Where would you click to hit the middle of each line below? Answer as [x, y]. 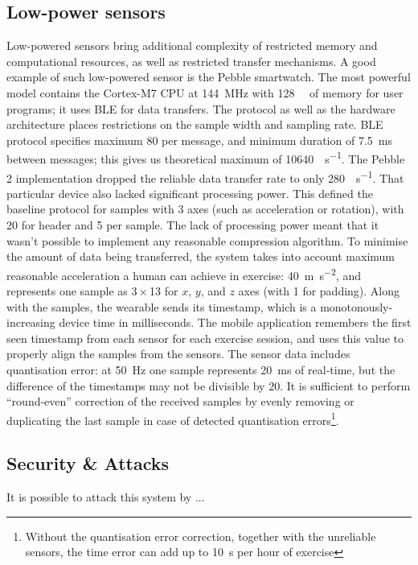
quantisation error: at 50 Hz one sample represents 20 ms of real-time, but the [201, 370]
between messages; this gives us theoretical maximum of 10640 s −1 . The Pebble [206, 158]
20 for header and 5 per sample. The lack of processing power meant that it [193, 225]
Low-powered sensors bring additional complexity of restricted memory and [192, 45]
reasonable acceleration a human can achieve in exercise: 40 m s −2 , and [184, 274]
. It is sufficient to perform [345, 385]
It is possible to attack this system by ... [106, 497]
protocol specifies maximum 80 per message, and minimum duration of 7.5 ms [199, 140]
